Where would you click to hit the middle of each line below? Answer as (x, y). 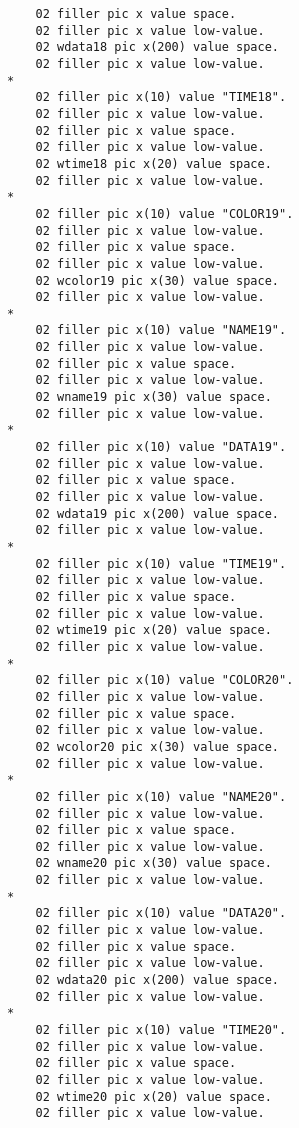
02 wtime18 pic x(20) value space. (153, 163)
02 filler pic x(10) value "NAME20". (161, 796)
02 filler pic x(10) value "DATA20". (161, 913)
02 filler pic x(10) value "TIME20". (161, 1030)
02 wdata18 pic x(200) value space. (157, 47)
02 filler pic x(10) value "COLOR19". (164, 213)
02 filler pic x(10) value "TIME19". (161, 563)
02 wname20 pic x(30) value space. (153, 863)
